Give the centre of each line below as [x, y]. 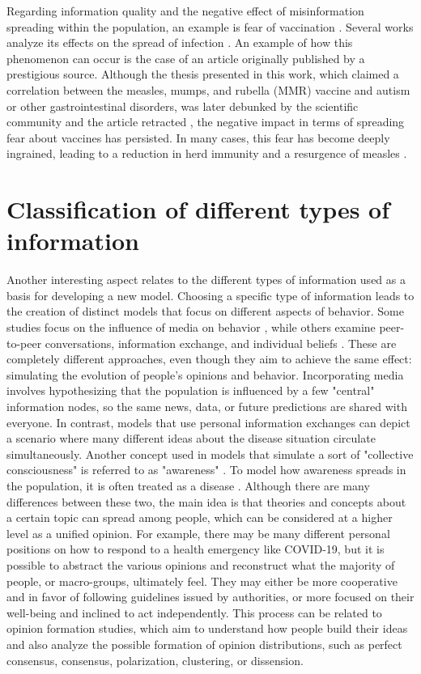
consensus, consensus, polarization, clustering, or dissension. [155, 660]
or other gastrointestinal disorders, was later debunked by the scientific [183, 106]
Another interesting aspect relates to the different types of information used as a [206, 280]
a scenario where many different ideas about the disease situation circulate [191, 438]
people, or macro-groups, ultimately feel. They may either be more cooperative [202, 581]
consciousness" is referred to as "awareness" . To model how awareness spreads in [206, 470]
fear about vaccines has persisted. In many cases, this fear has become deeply [198, 137]
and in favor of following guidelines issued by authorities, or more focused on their [210, 597]
